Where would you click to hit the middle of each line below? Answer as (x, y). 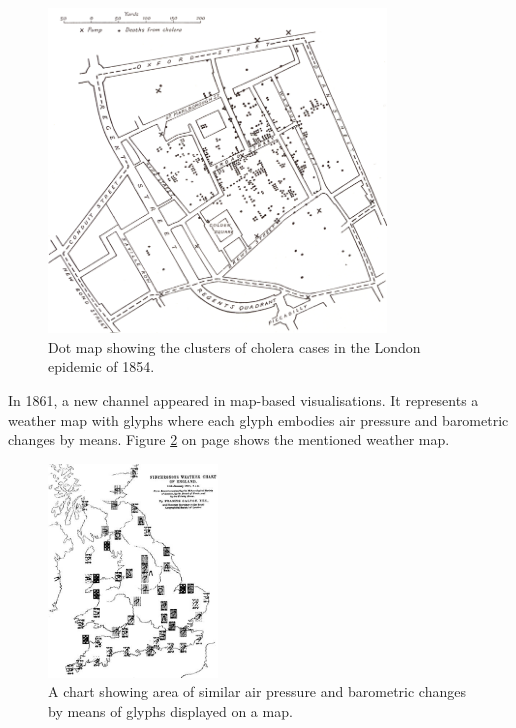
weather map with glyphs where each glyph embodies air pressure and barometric (258, 419)
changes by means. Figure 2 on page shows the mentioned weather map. (229, 439)
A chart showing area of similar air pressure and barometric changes (257, 691)
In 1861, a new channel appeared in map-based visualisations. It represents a (243, 399)
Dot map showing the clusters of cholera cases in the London (234, 346)
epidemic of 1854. (101, 366)
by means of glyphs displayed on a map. (170, 710)
